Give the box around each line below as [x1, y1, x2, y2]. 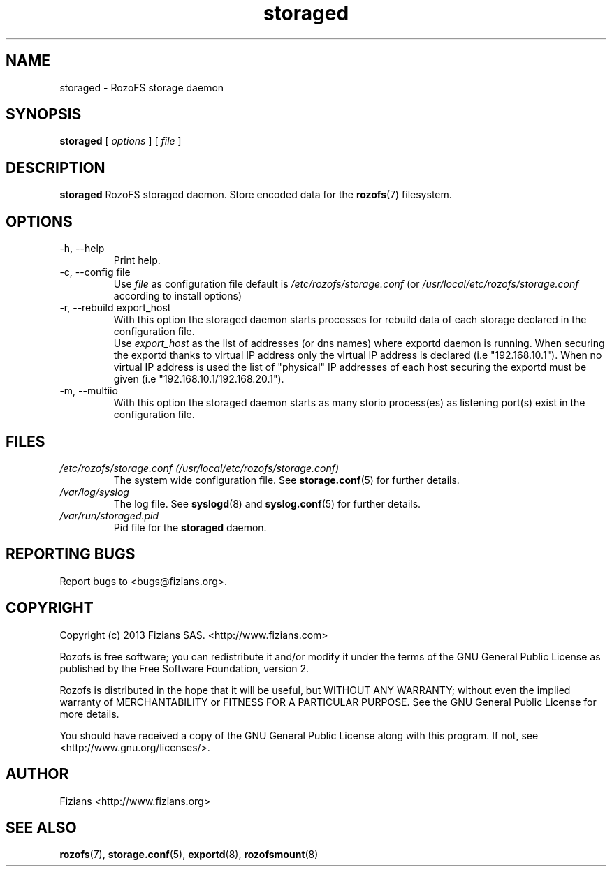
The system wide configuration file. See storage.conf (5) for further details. [113, 473, 460, 486]
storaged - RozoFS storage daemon [59, 81, 224, 94]
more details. [59, 707, 119, 720]
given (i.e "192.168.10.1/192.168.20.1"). [113, 373, 284, 385]
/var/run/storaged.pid [59, 509, 159, 522]
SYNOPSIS [6, 105, 82, 124]
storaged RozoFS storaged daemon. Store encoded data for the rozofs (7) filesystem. [59, 189, 452, 201]
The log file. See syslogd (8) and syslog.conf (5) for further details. [113, 497, 421, 510]
